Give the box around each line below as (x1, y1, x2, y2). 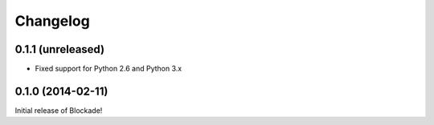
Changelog (14, 12, 90, 30)
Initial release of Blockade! (14, 105, 103, 115)
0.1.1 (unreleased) (14, 42, 104, 56)
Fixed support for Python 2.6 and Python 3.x (35, 64, 182, 74)
